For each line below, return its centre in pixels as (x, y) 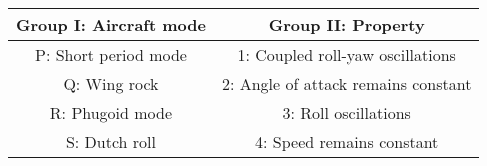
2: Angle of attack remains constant (346, 83)
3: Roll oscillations (346, 112)
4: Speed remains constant (347, 141)
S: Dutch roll (110, 141)
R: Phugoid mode (111, 112)
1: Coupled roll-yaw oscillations (346, 54)
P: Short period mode (111, 54)
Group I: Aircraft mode (111, 24)
